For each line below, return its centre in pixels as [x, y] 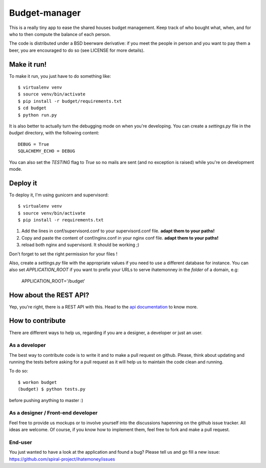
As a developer [28, 345]
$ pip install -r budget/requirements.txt [70, 101]
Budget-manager [45, 13]
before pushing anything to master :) [46, 400]
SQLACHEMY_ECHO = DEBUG [47, 151]
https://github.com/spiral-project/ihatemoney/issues [62, 459]
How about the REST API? [49, 295]
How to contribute [37, 321]
